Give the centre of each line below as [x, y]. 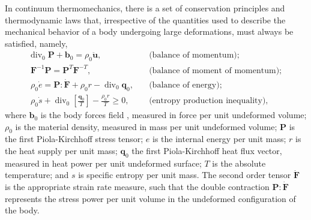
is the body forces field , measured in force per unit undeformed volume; [174, 115]
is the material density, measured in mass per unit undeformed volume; [146, 126]
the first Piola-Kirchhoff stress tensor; [74, 139]
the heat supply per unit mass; [61, 151]
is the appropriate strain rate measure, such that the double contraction [137, 187]
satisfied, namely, [36, 43]
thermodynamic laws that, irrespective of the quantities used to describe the [145, 19]
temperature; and [37, 175]
